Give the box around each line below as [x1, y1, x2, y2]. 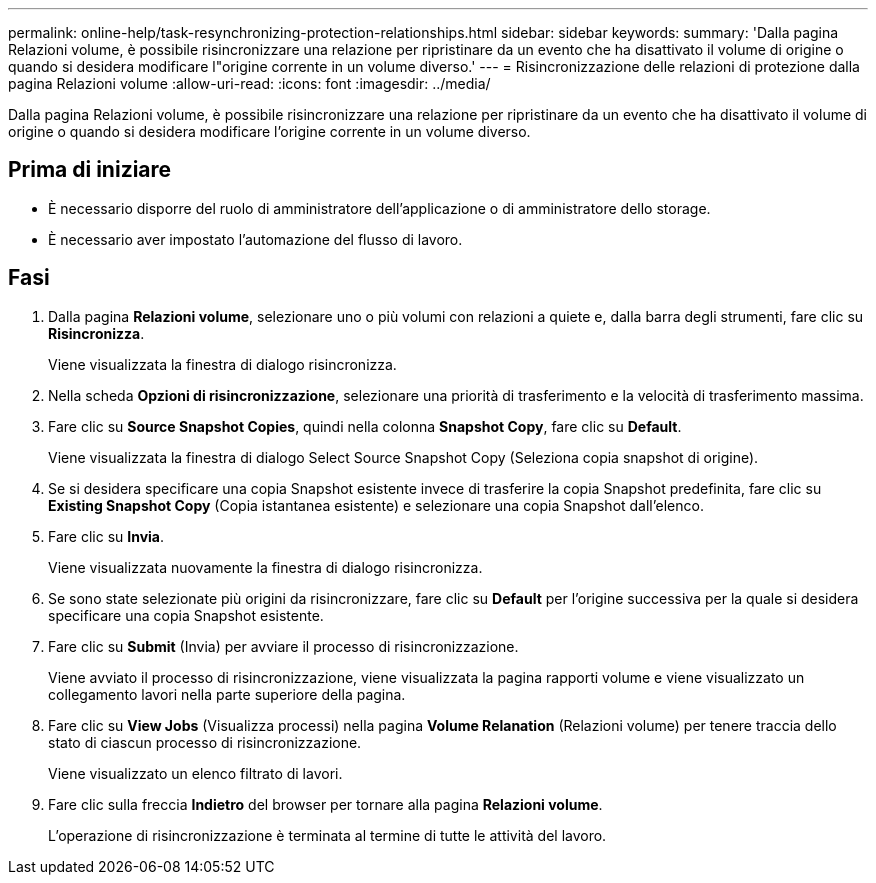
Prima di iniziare [8, 157, 172, 183]
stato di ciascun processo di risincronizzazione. [48, 733, 362, 751]
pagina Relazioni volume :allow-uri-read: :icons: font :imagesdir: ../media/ [8, 75, 491, 92]
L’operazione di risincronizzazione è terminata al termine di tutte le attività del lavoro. [48, 826, 607, 844]
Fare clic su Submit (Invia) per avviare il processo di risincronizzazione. [48, 637, 519, 655]
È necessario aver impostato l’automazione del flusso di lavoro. [48, 230, 463, 248]
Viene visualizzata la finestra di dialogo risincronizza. [48, 355, 397, 373]
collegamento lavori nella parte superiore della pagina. [48, 685, 406, 703]
